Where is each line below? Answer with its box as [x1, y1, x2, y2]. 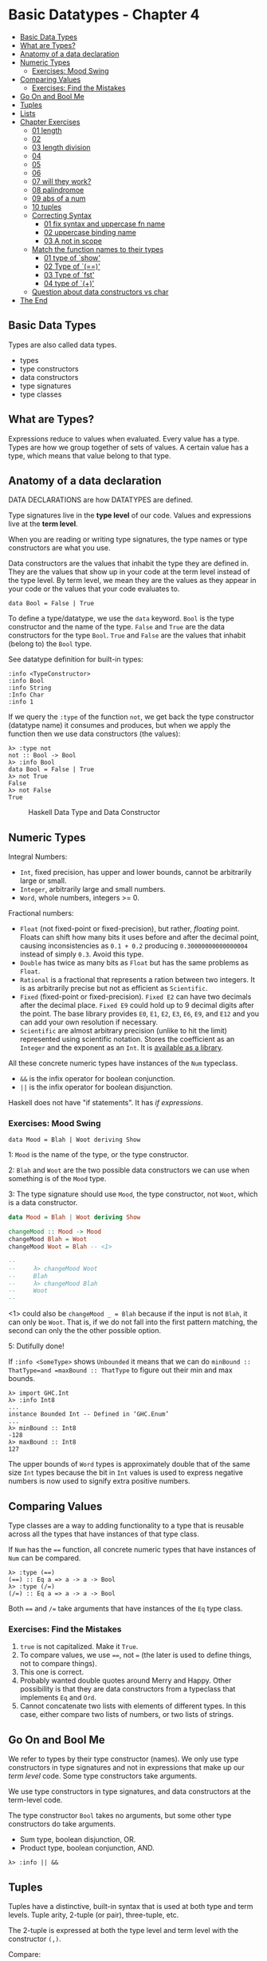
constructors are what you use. [8, 543, 111, 553]
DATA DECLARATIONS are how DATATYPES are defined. [8, 495, 193, 505]
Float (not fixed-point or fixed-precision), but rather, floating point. [19, 924, 240, 933]
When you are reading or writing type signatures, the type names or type [8, 534, 248, 545]
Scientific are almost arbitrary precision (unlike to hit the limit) [19, 1026, 227, 1036]
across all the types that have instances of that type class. [8, 1529, 199, 1539]
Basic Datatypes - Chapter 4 [8, 6, 201, 24]
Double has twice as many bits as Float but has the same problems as [19, 958, 249, 968]
